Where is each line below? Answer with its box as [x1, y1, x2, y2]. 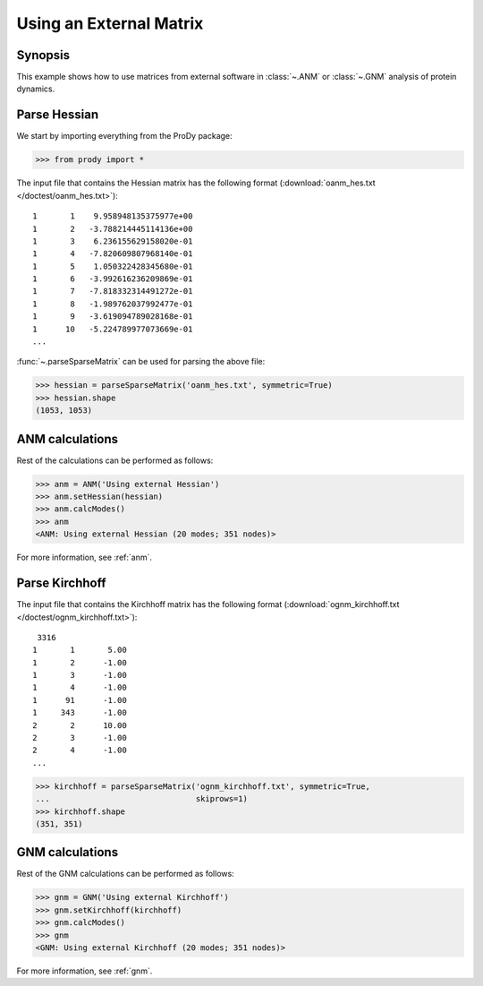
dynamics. [16, 83, 55, 94]
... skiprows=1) [35, 793, 248, 804]
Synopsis [16, 47, 71, 63]
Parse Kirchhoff [16, 576, 106, 591]
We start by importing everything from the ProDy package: [16, 131, 233, 141]
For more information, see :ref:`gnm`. [16, 965, 153, 976]
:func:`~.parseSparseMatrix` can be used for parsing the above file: [16, 356, 266, 367]
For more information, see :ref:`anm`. [16, 552, 152, 563]
